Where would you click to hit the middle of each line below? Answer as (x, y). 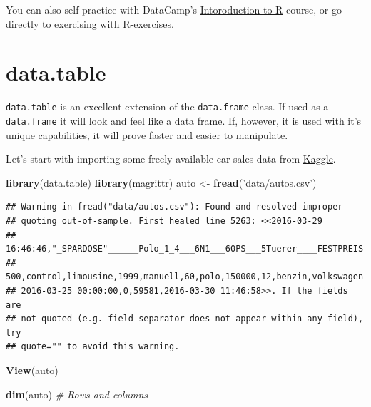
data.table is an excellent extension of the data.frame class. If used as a (167, 107)
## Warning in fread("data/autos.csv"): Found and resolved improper (174, 207)
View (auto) (32, 370)
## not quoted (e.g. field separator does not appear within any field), (185, 319)
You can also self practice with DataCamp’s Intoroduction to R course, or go (174, 9)
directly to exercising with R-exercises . (90, 23)
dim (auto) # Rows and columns (77, 394)
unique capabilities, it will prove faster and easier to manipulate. (147, 134)
